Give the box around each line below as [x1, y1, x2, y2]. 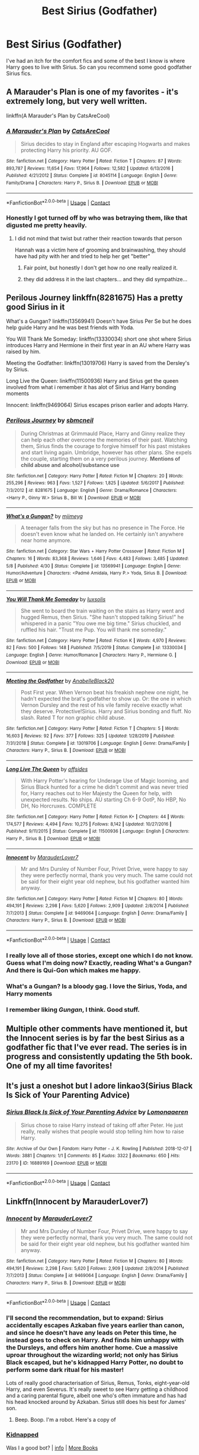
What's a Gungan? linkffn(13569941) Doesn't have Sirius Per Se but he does [6, 317, 191, 325]
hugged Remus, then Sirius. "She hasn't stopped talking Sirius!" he [20, 613, 184, 621]
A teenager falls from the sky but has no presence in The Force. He [20, 524, 185, 532]
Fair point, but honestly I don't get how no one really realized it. [23, 264, 178, 271]
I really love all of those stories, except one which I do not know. [6, 951, 193, 960]
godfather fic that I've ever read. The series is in [6, 1042, 187, 1052]
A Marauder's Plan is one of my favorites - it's [6, 87, 179, 97]
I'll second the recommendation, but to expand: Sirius [6, 1314, 164, 1322]
